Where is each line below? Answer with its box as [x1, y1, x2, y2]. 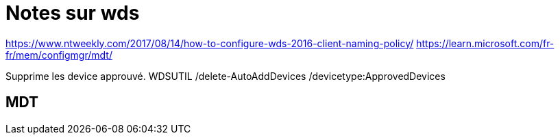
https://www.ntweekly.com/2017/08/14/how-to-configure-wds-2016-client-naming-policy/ [5, 37, 414, 49]
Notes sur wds [5, 1, 140, 25]
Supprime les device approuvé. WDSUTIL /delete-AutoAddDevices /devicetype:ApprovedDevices [5, 70, 446, 82]
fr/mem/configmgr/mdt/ [5, 48, 112, 61]
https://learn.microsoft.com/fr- [416, 37, 555, 49]
